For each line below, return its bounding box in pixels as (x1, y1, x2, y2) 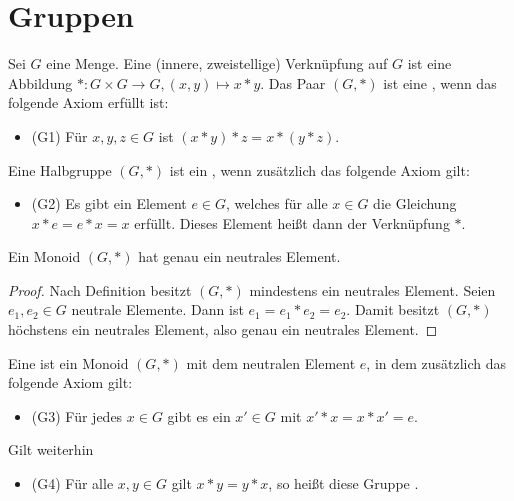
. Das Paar (260, 72, 326, 93)
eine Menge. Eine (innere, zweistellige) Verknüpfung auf (46, 53, 388, 74)
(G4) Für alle (31, 473, 114, 494)
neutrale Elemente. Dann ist (71, 299, 244, 320)
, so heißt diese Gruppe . (268, 473, 419, 494)
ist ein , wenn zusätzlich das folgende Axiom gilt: (169, 159, 470, 180)
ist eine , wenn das (383, 72, 497, 93)
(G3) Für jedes (31, 405, 123, 426)
